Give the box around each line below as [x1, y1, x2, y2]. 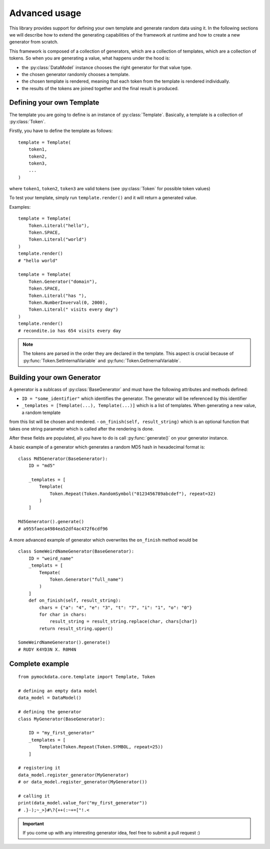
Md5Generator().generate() [18, 519, 84, 525]
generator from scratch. [9, 39, 58, 45]
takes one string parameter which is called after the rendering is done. [9, 426, 154, 432]
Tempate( [39, 570, 60, 575]
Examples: [9, 204, 31, 210]
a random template [21, 409, 61, 415]
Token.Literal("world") [28, 237, 87, 242]
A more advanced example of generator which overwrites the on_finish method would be [9, 537, 198, 543]
